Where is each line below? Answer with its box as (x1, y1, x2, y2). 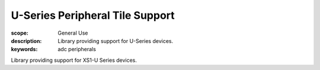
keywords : (11, 46, 38, 53)
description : (11, 37, 42, 44)
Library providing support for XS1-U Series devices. (11, 56, 137, 64)
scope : (11, 29, 29, 36)
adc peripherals (57, 46, 96, 53)
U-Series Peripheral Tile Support (11, 9, 175, 22)
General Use (57, 29, 88, 36)
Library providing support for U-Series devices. (57, 37, 174, 44)
